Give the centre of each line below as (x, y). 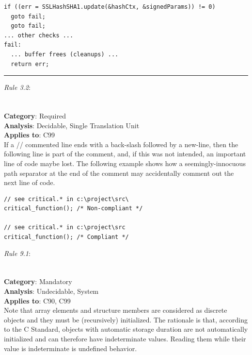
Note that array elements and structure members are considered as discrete (116, 310)
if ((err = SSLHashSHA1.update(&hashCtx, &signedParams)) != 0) (110, 7)
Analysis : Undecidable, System (51, 291)
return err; (30, 64)
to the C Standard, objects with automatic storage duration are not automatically (126, 329)
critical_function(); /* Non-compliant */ (73, 209)
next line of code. (30, 182)
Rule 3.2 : (17, 87)
